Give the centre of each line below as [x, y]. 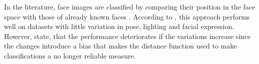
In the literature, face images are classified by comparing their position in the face [130, 6]
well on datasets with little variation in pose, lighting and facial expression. [119, 26]
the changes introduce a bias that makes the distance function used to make [120, 46]
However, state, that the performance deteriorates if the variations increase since [127, 36]
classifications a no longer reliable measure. [70, 55]
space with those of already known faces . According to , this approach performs [127, 16]
